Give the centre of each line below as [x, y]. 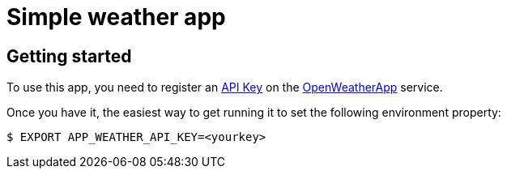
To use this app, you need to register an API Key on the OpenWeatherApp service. [225, 87]
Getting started [69, 56]
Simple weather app [116, 17]
